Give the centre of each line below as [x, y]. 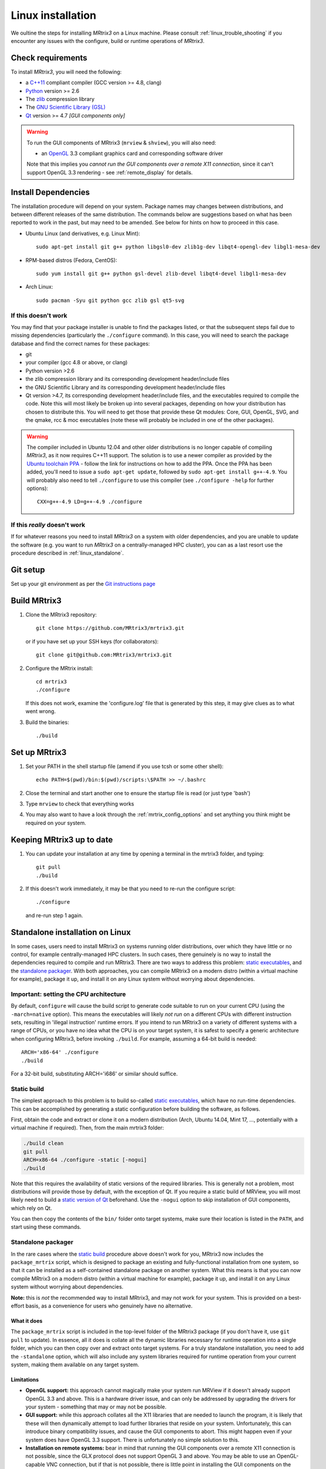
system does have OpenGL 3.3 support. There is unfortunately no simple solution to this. [133, 1440]
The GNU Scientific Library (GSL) [65, 107]
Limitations [25, 1379]
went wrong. [40, 712]
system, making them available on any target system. [75, 1364]
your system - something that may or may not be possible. [96, 1407]
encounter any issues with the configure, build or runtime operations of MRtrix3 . [108, 41]
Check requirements [49, 58]
